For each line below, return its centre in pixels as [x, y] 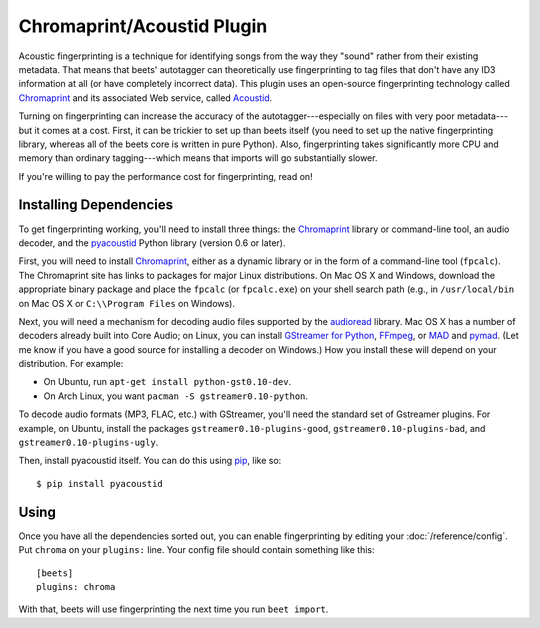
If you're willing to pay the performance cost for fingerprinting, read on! [166, 176]
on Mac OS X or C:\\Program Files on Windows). [126, 303]
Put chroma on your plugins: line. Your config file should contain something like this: [196, 550]
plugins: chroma [76, 586]
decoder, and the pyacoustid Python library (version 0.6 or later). [152, 242]
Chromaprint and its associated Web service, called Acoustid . [145, 97]
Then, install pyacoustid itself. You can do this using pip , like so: [150, 461]
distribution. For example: [71, 364]
